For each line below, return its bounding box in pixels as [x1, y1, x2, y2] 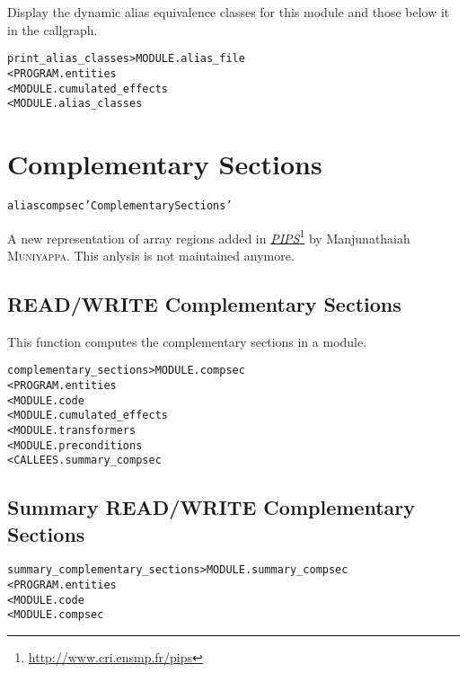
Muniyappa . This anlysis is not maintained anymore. [7, 245, 295, 264]
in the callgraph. [7, 20, 98, 39]
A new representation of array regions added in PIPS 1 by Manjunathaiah [7, 226, 410, 247]
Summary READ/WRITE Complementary [7, 493, 415, 521]
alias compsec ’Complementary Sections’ [7, 199, 233, 212]
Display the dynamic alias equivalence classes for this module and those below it [7, 3, 450, 21]
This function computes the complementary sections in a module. [7, 332, 367, 350]
